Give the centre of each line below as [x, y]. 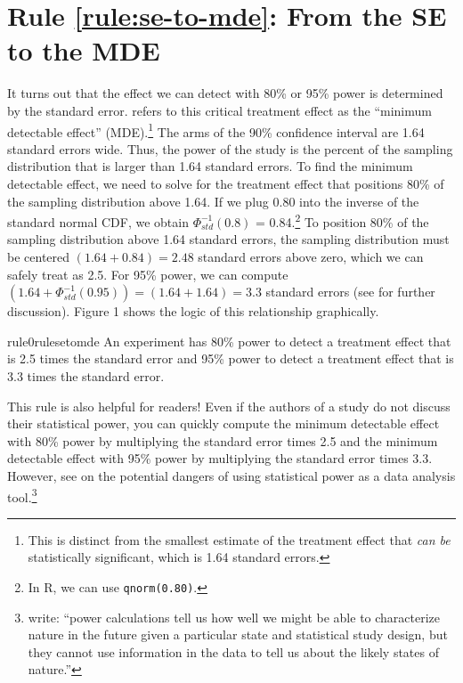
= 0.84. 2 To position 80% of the [342, 220]
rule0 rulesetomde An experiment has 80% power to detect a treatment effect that [229, 341]
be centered [39, 256]
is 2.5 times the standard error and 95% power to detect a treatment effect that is [231, 358]
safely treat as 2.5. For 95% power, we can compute [148, 274]
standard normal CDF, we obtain [98, 221]
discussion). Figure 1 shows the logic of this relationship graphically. [193, 311]
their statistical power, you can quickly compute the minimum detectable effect [223, 423]
